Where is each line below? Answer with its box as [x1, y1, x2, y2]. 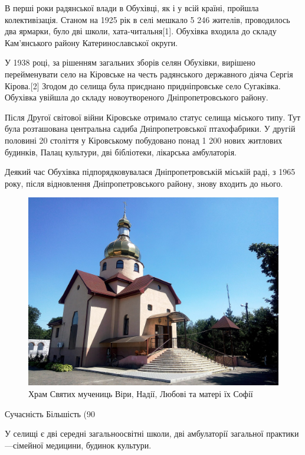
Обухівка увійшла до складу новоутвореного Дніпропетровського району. [5, 91, 268, 103]
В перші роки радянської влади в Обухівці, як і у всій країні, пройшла [5, 2, 259, 14]
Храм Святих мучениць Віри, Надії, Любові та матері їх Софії [28, 387, 253, 399]
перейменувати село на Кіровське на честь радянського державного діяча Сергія [5, 67, 293, 80]
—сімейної [5, 438, 44, 451]
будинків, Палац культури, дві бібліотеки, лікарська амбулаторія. [5, 145, 237, 158]
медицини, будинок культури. [45, 438, 152, 451]
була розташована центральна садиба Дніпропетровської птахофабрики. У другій [5, 122, 296, 135]
